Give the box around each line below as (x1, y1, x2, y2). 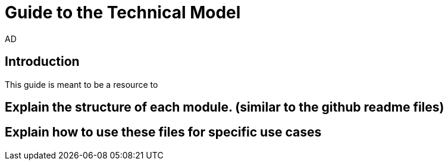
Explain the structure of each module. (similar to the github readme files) (5, 100, 444, 115)
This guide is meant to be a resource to (5, 79, 158, 90)
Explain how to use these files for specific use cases (5, 125, 322, 140)
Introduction (5, 54, 80, 69)
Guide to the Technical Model (5, 2, 241, 23)
